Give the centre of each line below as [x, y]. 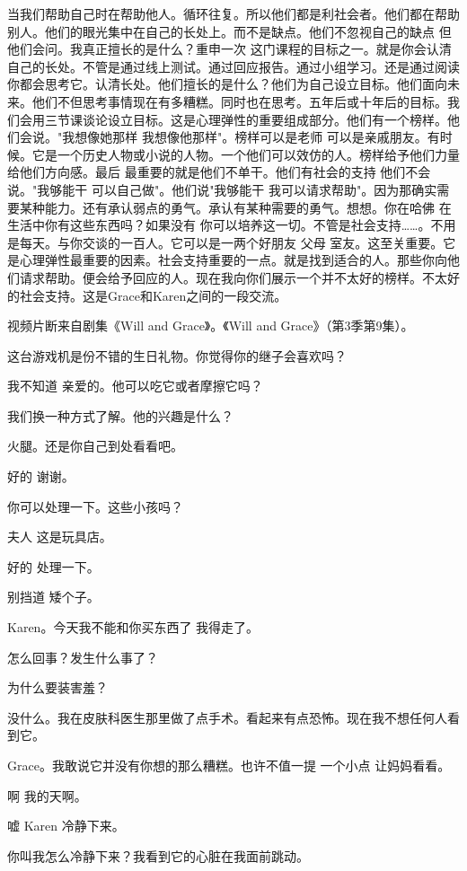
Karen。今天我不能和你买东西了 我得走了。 [133, 627]
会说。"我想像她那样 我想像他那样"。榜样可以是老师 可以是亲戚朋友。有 [229, 137]
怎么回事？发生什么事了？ [83, 657]
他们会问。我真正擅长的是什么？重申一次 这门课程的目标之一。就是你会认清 [229, 49]
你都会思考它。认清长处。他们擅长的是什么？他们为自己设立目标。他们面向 [227, 84]
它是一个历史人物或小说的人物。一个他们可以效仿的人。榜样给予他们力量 [246, 154]
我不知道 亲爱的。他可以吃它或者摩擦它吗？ [135, 386]
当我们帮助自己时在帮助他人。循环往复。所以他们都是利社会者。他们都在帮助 [233, 13]
